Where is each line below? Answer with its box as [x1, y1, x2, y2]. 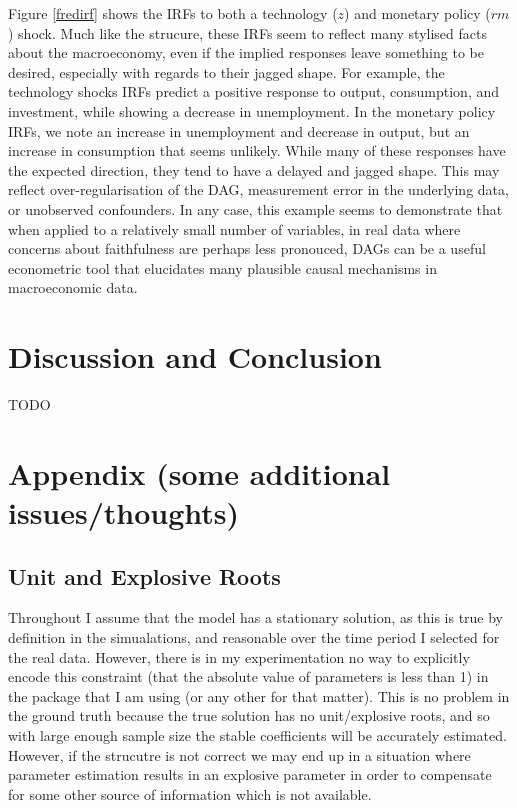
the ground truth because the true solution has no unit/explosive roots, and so [8, 705, 490, 726]
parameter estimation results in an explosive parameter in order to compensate [8, 764, 492, 785]
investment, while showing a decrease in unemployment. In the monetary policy [8, 100, 496, 121]
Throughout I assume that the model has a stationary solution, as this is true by [8, 607, 504, 628]
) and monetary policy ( [344, 3, 491, 23]
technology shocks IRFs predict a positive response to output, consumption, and [8, 81, 500, 102]
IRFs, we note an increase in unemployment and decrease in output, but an [8, 120, 470, 141]
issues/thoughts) [8, 492, 240, 532]
